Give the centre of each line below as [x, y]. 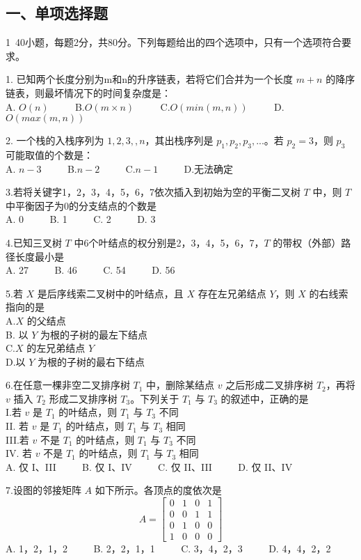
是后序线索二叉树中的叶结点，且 [110, 293]
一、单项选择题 [57, 13]
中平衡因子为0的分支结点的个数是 [81, 205]
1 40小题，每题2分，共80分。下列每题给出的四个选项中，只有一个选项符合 [174, 42]
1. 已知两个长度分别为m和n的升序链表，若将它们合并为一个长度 [149, 79]
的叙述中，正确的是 [265, 398]
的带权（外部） [307, 242]
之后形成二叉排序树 [270, 385]
